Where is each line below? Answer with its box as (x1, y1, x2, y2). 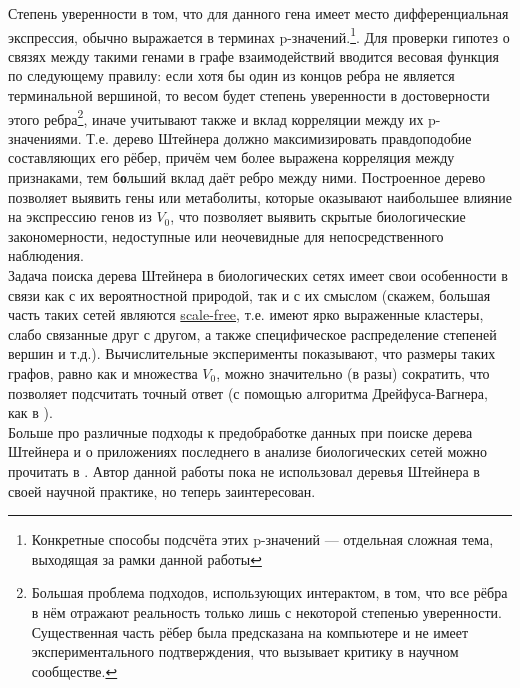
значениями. (8, 127, 82, 148)
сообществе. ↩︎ (31, 660, 118, 681)
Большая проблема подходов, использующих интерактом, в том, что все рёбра (31, 582, 508, 603)
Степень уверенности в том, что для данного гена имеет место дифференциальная (8, 3, 509, 23)
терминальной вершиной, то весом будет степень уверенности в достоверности (8, 85, 490, 106)
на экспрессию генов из (8, 206, 152, 227)
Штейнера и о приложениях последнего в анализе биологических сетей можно (8, 441, 488, 462)
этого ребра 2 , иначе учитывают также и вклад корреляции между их (8, 105, 424, 129)
